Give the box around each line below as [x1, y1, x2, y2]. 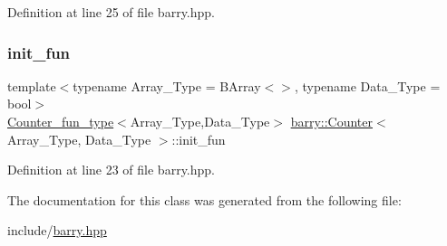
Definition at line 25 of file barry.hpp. [7, 3, 215, 21]
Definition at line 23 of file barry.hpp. [7, 160, 215, 179]
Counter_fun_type [7, 112, 114, 130]
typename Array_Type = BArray [73, 76, 261, 95]
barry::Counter [290, 112, 373, 130]
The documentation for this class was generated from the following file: [7, 190, 402, 209]
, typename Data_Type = [294, 76, 441, 95]
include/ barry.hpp [7, 221, 107, 240]
